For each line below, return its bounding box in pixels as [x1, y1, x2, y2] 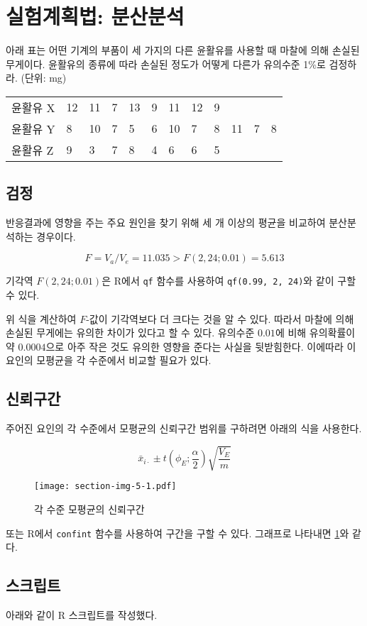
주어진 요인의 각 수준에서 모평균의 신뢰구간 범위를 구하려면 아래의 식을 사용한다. [6, 421, 362, 436]
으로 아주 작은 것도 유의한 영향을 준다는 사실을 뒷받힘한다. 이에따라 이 [45, 339, 356, 353]
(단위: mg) [21, 70, 67, 85]
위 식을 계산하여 [6, 311, 77, 326]
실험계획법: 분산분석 [6, 1, 185, 31]
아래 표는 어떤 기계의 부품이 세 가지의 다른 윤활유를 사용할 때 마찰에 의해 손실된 [6, 43, 360, 57]
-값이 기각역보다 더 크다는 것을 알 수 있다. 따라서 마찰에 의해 [86, 311, 354, 326]
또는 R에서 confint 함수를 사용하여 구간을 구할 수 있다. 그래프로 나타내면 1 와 [6, 525, 349, 540]
